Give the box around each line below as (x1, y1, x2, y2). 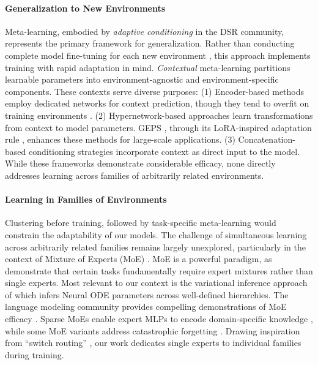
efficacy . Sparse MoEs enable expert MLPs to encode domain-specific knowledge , (5, 312, 313, 325)
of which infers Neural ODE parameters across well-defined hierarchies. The (5, 288, 289, 301)
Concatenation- (238, 133, 295, 146)
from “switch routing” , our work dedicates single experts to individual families (5, 336, 301, 349)
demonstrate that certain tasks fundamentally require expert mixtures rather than (5, 264, 313, 277)
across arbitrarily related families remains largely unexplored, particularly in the (5, 240, 306, 253)
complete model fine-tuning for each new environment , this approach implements (5, 48, 311, 61)
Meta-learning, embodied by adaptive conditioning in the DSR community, (5, 24, 284, 37)
